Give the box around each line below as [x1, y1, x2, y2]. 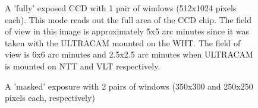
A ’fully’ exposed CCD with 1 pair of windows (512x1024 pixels [5, 2, 237, 14]
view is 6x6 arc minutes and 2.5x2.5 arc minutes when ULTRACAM [5, 48, 253, 61]
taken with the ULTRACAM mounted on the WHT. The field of [5, 36, 241, 49]
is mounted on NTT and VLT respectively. [5, 59, 161, 72]
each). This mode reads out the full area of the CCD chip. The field [5, 13, 251, 26]
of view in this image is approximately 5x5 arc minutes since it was [5, 25, 250, 37]
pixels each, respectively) [5, 91, 95, 104]
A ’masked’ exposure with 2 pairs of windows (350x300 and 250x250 [5, 80, 253, 92]
